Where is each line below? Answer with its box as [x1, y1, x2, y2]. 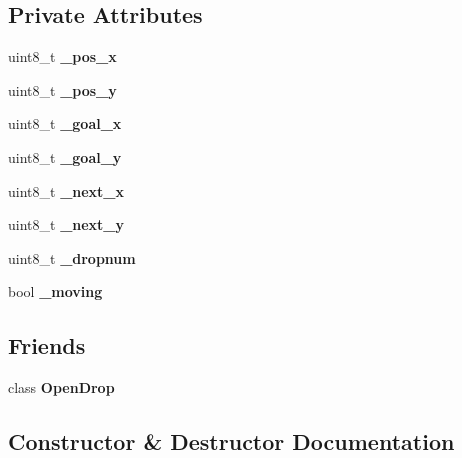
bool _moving [8, 281, 103, 302]
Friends [8, 330, 86, 361]
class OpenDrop [8, 377, 115, 398]
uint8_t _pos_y [8, 79, 117, 100]
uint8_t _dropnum [8, 247, 136, 268]
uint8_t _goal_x [8, 113, 122, 134]
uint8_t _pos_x [8, 46, 117, 67]
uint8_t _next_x [8, 180, 125, 201]
